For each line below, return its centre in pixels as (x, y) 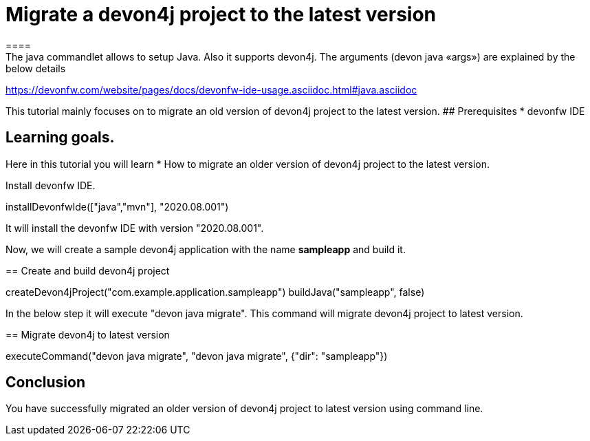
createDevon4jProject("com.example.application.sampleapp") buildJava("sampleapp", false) (215, 292)
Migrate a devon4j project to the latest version (221, 14)
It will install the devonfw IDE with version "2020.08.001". (135, 228)
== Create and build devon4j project (88, 270)
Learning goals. (60, 138)
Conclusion (46, 383)
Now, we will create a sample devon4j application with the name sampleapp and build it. (206, 249)
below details (36, 68)
